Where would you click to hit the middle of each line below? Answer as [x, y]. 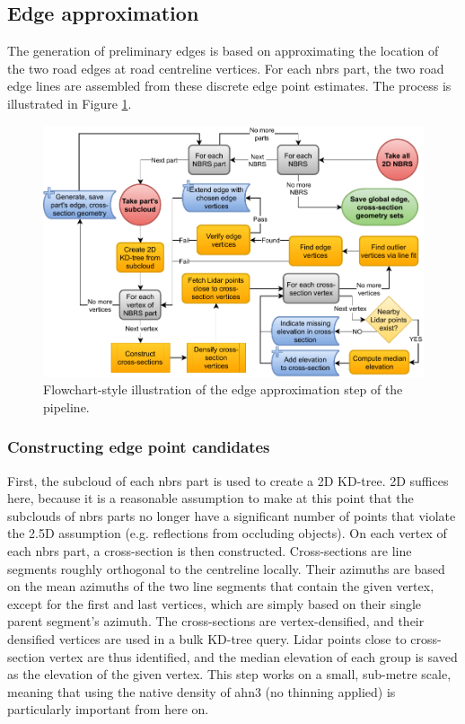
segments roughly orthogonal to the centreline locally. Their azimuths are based [226, 568]
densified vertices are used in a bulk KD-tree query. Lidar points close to [207, 638]
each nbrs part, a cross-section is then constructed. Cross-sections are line [210, 551]
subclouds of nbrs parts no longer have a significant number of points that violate [232, 515]
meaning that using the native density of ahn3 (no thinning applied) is [202, 691]
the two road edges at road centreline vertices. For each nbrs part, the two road [226, 68]
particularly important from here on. [108, 709]
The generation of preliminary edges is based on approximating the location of [223, 51]
